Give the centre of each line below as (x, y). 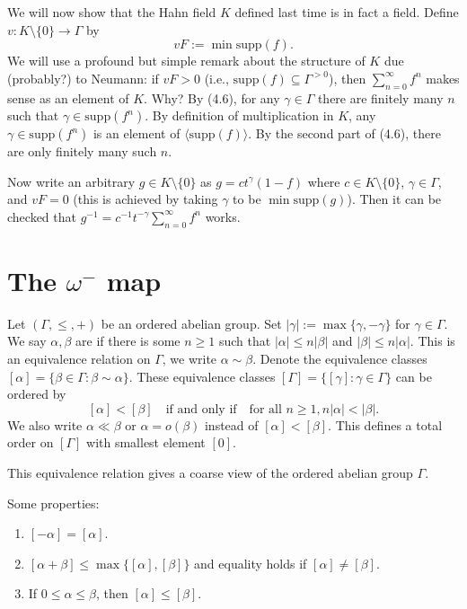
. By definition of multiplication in (239, 115)
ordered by (37, 394)
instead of (231, 424)
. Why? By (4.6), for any (212, 97)
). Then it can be (394, 199)
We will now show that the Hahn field (112, 12)
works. (223, 216)
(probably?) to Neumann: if (83, 78)
